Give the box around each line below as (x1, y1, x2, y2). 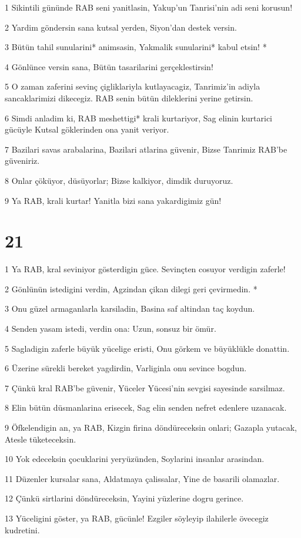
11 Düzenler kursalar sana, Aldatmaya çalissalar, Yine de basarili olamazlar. (5, 472, 280, 484)
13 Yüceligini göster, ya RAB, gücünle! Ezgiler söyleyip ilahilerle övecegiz (5, 511, 269, 524)
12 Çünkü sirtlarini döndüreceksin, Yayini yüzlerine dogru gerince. (5, 492, 244, 504)
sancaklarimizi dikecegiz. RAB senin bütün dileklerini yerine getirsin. (5, 91, 253, 104)
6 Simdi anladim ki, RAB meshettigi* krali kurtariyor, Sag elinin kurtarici (5, 111, 272, 124)
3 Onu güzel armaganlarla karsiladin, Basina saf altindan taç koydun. (5, 302, 255, 315)
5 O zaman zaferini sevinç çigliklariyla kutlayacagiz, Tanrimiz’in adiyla (5, 80, 260, 93)
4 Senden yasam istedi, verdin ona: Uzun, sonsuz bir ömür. (5, 322, 216, 335)
